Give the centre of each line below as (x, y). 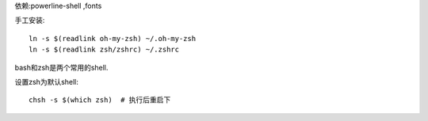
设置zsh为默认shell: (47, 81)
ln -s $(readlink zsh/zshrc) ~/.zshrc (104, 50)
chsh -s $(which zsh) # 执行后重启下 (100, 100)
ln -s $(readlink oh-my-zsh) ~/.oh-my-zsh (113, 38)
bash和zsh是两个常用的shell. (61, 67)
